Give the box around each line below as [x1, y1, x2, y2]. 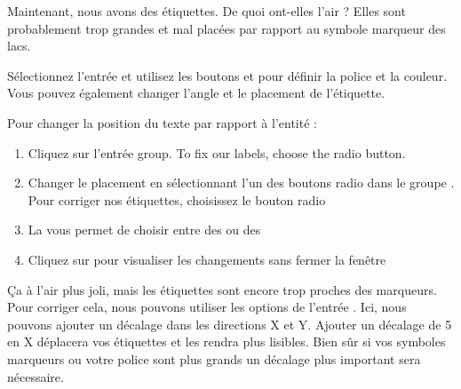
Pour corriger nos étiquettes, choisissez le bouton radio [28, 190, 326, 209]
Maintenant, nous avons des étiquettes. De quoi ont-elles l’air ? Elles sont [7, 2, 406, 20]
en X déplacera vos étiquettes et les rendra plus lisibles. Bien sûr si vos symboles [7, 332, 446, 351]
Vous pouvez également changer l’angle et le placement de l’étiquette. [7, 83, 385, 102]
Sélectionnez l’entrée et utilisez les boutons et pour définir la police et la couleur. [7, 66, 448, 84]
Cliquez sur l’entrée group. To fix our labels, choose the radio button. [28, 143, 406, 162]
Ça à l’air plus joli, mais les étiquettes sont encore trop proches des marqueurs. [7, 280, 437, 298]
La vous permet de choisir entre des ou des [28, 220, 261, 239]
